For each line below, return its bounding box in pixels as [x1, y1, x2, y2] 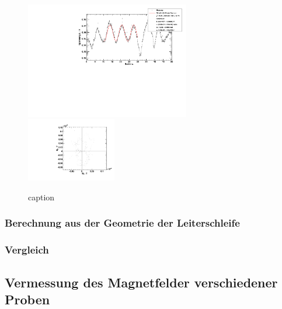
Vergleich [5, 242, 49, 257]
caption [28, 190, 55, 203]
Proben [5, 290, 50, 308]
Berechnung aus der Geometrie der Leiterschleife [5, 216, 240, 230]
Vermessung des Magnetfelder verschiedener [5, 273, 278, 291]
